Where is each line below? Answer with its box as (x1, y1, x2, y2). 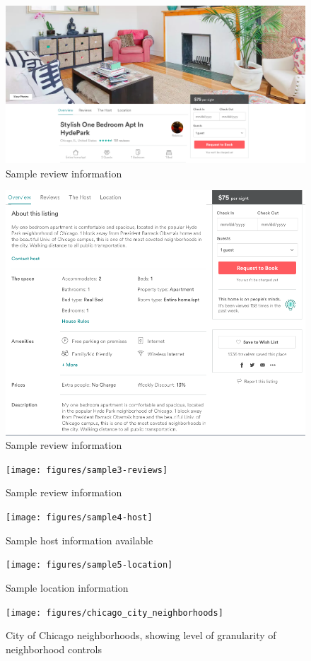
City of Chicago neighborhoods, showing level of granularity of (6, 628, 276, 643)
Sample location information (6, 580, 129, 595)
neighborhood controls (6, 641, 102, 656)
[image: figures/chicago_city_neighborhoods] (6, 607, 223, 618)
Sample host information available (6, 532, 153, 547)
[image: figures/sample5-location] (6, 560, 173, 571)
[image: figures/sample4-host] (6, 513, 153, 523)
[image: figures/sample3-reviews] (6, 464, 168, 475)
